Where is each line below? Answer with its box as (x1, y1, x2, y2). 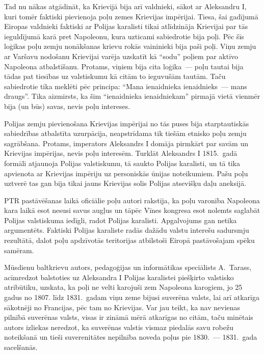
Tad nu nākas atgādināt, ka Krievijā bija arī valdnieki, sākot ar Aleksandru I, (4, 1, 247, 11)
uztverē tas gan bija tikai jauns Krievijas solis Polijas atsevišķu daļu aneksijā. (4, 178, 247, 188)
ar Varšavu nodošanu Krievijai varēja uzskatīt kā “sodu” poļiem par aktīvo (4, 50, 239, 61)
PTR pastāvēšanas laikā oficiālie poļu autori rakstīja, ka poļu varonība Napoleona (4, 195, 260, 205)
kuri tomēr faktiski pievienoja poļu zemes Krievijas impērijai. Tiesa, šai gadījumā (4, 11, 258, 21)
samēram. (4, 244, 34, 255)
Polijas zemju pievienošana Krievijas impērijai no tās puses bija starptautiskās (4, 118, 249, 128)
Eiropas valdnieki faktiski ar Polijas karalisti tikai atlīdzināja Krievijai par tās (4, 21, 248, 32)
